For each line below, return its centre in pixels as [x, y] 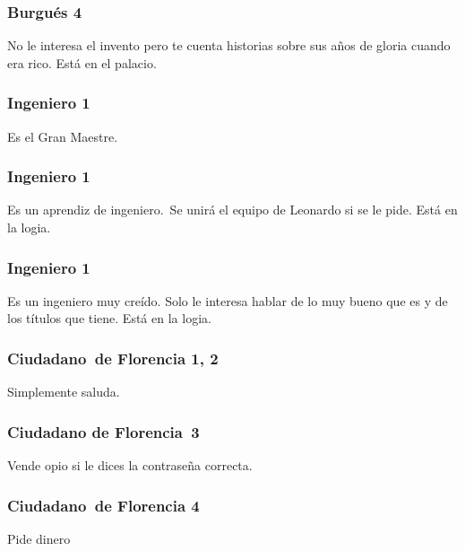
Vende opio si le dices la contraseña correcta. [130, 465]
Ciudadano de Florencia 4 [103, 505]
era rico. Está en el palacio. [82, 62]
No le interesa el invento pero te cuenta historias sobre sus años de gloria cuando [229, 45]
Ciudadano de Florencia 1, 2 [113, 358]
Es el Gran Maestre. [63, 136]
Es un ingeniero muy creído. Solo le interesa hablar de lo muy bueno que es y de [228, 300]
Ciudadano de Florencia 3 [103, 431]
